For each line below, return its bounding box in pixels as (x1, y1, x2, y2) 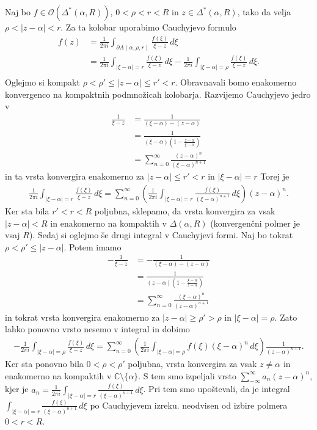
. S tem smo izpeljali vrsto (138, 369, 237, 382)
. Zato (274, 310, 297, 323)
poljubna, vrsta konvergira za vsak (128, 357, 257, 370)
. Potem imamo (64, 240, 122, 253)
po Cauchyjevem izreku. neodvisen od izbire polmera (90, 398, 288, 411)
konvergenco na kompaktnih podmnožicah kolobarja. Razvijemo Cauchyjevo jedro (5, 87, 311, 100)
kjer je (5, 382, 29, 395)
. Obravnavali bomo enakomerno (175, 76, 297, 89)
